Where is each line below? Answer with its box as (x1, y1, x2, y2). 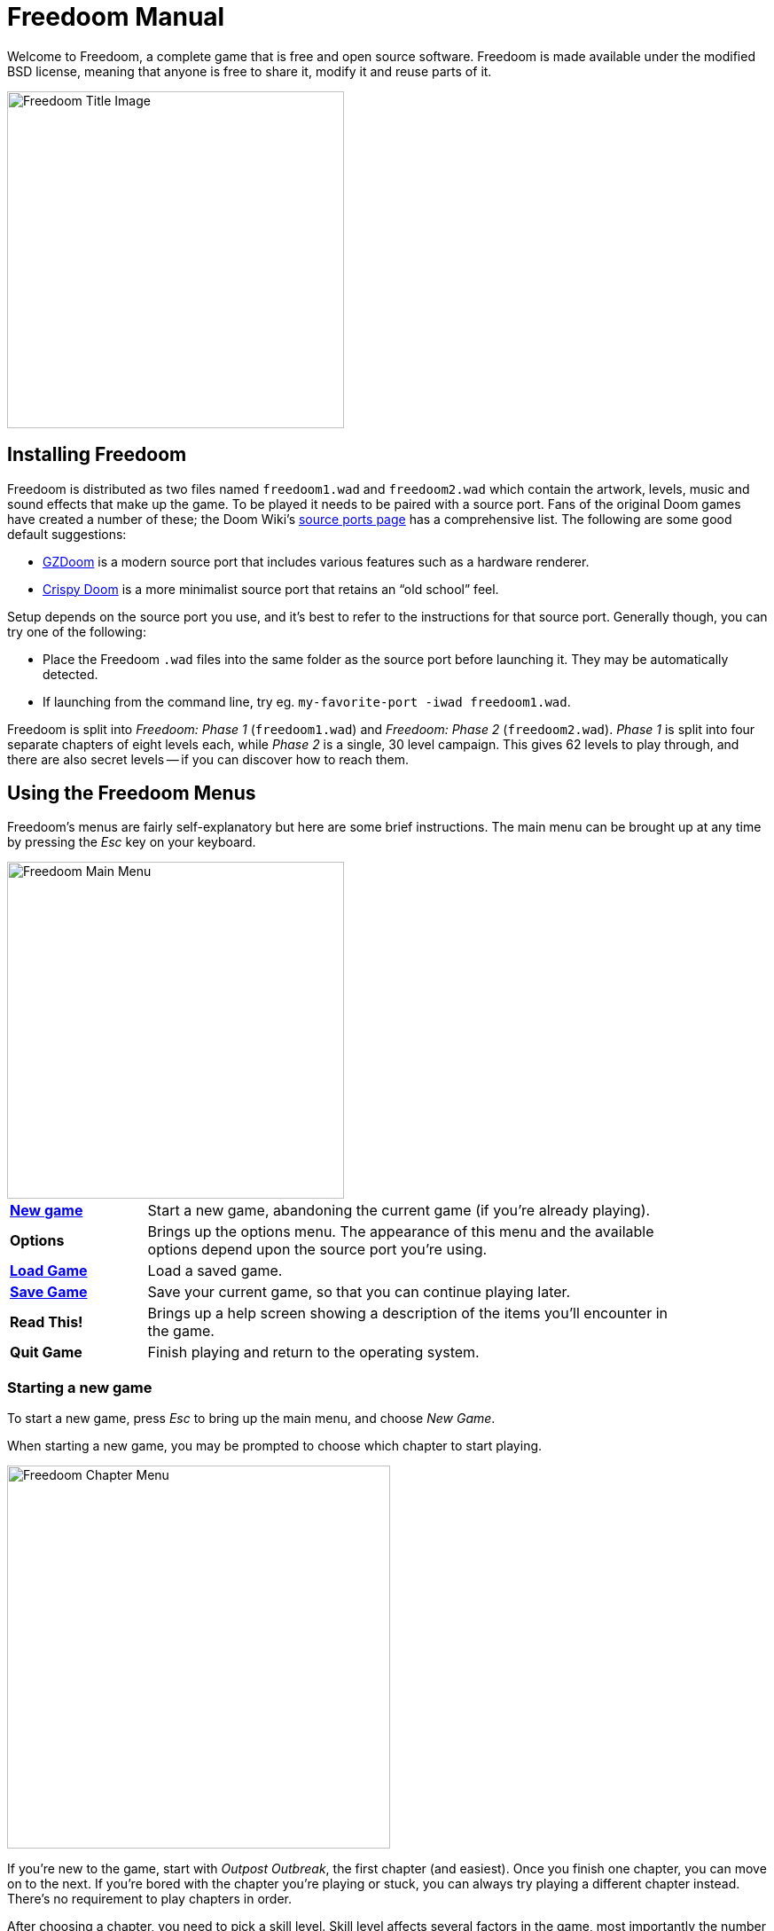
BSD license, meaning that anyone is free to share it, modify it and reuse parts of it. (7, 63, 492, 79)
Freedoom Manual (7, 2, 225, 32)
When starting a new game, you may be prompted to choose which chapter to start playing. (7, 1438, 543, 1454)
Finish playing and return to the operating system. (147, 1343, 480, 1362)
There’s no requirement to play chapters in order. (7, 1891, 293, 1907)
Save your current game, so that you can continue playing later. (147, 1283, 571, 1302)
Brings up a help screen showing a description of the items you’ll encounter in (147, 1304, 668, 1323)
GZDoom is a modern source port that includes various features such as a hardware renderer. (43, 553, 590, 569)
